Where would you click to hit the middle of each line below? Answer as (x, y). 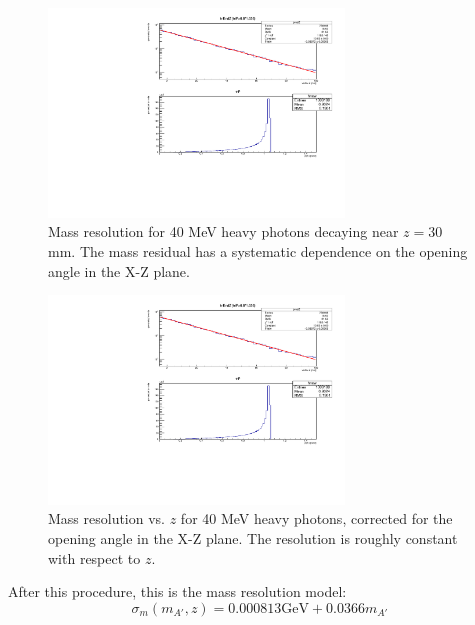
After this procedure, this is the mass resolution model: (177, 591)
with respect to (94, 557)
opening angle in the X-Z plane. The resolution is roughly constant (253, 538)
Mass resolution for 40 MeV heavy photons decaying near (223, 231)
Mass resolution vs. (107, 518)
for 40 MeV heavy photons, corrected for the (316, 518)
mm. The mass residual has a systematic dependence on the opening (258, 250)
